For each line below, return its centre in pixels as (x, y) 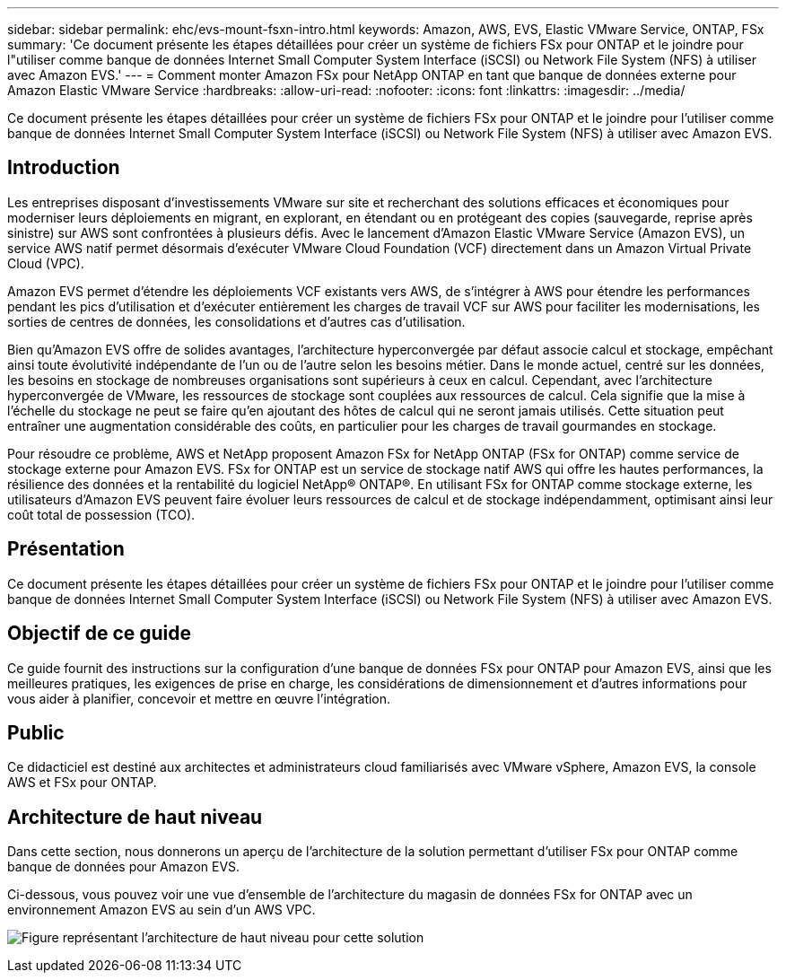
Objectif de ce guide (100, 634)
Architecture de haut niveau (135, 817)
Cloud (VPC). (46, 263)
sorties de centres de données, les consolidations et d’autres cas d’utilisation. (236, 321)
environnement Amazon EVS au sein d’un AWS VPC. (162, 910)
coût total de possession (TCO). (101, 514)
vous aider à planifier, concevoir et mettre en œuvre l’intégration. (199, 698)
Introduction (64, 168)
